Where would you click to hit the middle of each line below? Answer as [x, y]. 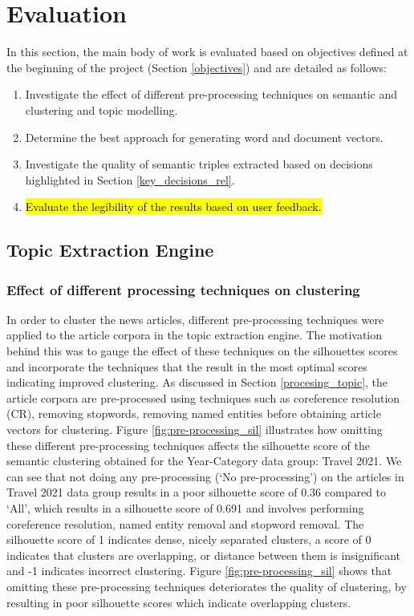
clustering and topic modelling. [101, 109]
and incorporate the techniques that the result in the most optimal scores [187, 366]
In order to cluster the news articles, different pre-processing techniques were [195, 319]
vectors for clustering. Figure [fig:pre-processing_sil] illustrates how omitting [195, 430]
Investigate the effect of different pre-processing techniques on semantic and [211, 94]
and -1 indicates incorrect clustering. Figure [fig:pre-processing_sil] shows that [199, 571]
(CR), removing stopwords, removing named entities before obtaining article [194, 413]
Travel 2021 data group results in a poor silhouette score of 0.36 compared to [197, 492]
